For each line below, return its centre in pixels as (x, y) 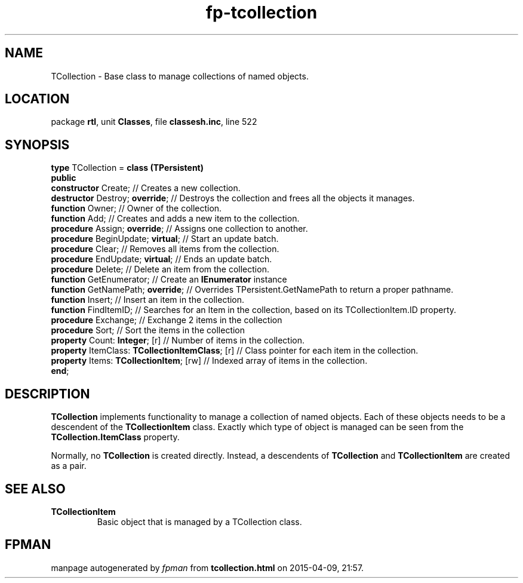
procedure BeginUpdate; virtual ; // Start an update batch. (165, 239)
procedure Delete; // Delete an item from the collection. (160, 269)
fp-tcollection (261, 13)
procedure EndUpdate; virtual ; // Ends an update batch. (161, 259)
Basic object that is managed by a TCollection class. (199, 521)
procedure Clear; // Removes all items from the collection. (165, 249)
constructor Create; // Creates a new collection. (146, 188)
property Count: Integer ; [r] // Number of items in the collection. (178, 340)
